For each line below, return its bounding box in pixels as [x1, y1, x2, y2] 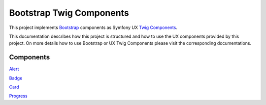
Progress [9, 93, 28, 99]
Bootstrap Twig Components [9, 7, 129, 18]
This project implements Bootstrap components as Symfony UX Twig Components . [9, 25, 177, 30]
